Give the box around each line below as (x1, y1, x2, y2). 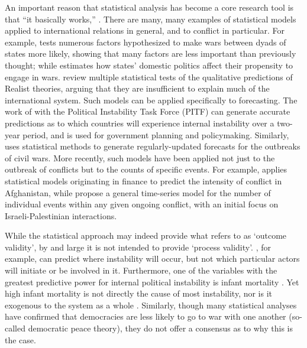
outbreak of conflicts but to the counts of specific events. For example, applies (5, 163, 287, 175)
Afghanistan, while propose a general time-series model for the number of (5, 186, 271, 199)
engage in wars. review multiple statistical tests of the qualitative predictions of (5, 70, 293, 83)
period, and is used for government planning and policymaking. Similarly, (22, 128, 289, 141)
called (5, 322, 25, 334)
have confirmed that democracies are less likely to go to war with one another (5, 310, 286, 323)
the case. (5, 333, 36, 346)
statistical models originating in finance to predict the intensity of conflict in (5, 174, 282, 187)
